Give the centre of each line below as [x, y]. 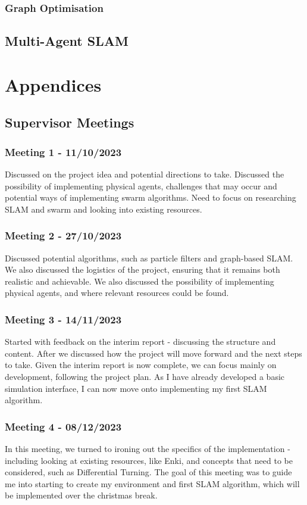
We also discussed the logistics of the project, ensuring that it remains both [142, 269]
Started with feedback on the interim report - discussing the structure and [140, 342]
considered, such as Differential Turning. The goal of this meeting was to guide [148, 472]
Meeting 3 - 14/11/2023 [63, 319]
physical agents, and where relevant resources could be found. [117, 293]
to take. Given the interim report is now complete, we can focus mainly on [141, 365]
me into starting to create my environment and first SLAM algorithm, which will [152, 483]
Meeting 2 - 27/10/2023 [63, 236]
